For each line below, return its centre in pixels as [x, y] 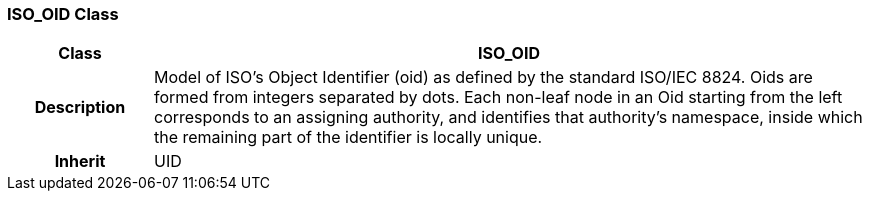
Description [80, 107]
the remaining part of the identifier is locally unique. [348, 137]
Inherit [80, 161]
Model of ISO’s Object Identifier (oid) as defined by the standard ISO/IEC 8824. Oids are [483, 77]
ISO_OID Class [63, 14]
